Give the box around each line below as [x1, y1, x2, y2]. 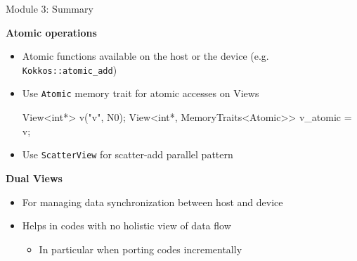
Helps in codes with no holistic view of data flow [22, 218, 231, 233]
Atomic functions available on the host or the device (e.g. [22, 49, 269, 63]
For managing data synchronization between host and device [22, 194, 283, 209]
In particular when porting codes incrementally [39, 241, 242, 256]
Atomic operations [6, 25, 97, 39]
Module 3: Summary [6, 1, 93, 15]
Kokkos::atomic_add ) [22, 62, 117, 77]
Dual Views [6, 170, 63, 185]
